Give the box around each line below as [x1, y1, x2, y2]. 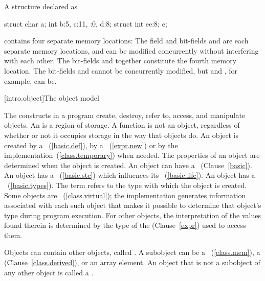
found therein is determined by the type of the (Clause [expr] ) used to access [4, 220, 246, 230]
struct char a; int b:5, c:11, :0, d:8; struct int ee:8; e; [4, 18, 167, 29]
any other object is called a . [4, 267, 94, 277]
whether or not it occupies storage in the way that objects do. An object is [4, 129, 239, 140]
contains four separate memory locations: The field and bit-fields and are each [4, 35, 249, 46]
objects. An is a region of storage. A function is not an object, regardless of [4, 120, 240, 130]
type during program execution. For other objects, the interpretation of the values [4, 209, 261, 220]
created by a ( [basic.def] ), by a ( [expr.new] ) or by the [4, 139, 178, 150]
